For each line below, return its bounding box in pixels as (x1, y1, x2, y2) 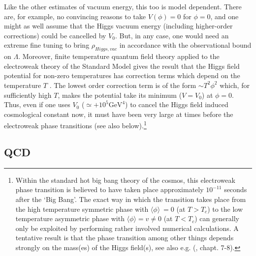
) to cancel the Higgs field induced (125, 99, 228, 110)
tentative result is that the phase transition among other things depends (15, 232, 234, 243)
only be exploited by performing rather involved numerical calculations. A (15, 223, 239, 233)
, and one (210, 11, 239, 21)
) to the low (207, 203, 243, 214)
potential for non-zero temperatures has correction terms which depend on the (4, 70, 240, 81)
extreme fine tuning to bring (4, 40, 90, 50)
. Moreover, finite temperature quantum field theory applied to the (18, 51, 220, 61)
